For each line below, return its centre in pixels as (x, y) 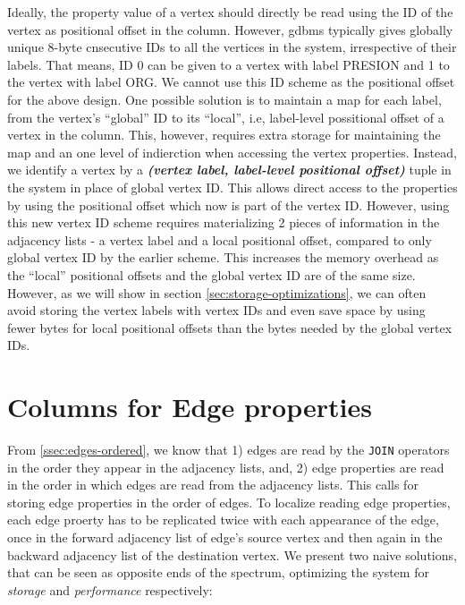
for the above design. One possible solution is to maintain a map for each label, (224, 99)
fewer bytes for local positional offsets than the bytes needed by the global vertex (230, 327)
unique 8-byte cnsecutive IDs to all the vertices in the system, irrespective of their (232, 47)
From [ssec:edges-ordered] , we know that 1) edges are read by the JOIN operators (228, 449)
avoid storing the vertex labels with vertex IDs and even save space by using (216, 310)
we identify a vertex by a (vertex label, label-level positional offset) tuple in (229, 170)
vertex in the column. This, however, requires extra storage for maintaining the (224, 135)
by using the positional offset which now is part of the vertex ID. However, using (228, 205)
